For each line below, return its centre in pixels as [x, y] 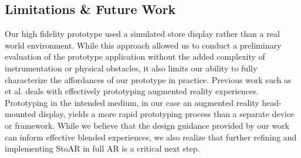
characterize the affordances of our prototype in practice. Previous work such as [148, 79]
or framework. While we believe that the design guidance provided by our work [147, 125]
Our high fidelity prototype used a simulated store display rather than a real [142, 34]
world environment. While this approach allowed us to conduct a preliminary [143, 45]
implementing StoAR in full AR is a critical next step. [102, 148]
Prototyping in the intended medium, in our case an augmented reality [132, 102]
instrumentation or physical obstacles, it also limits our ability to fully [131, 68]
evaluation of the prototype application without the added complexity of [135, 56]
